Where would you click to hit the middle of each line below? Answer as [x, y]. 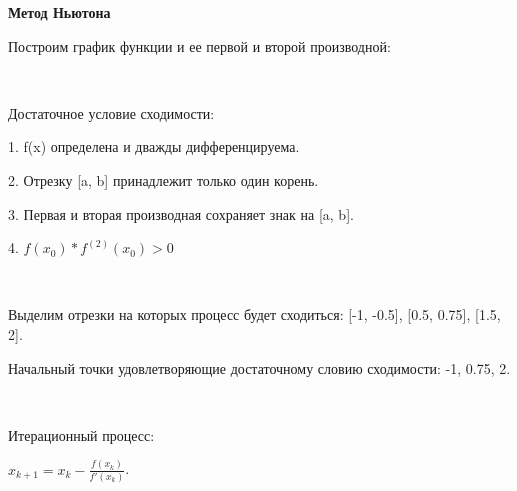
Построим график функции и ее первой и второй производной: [199, 45]
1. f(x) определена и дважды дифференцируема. [154, 146]
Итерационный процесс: [81, 434]
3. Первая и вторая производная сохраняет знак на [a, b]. [181, 213]
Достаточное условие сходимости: [111, 112]
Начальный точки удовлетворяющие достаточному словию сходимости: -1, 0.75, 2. [259, 367]
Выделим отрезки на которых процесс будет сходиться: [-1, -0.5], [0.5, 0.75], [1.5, [254, 314]
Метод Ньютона [59, 12]
